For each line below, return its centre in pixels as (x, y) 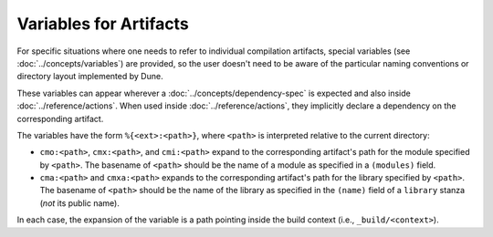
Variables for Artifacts (103, 24)
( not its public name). (80, 203)
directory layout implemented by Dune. (90, 77)
